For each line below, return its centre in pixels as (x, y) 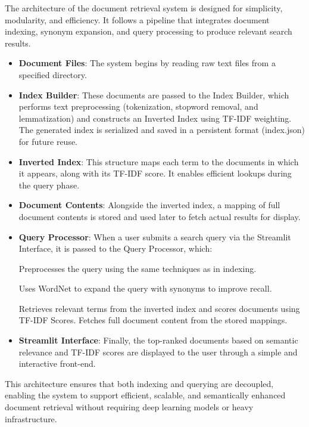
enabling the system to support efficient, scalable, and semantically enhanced (145, 395)
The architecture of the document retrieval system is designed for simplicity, (144, 8)
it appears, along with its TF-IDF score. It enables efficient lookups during (155, 173)
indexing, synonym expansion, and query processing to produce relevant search (149, 31)
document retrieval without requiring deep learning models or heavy (129, 407)
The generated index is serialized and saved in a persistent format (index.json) (162, 130)
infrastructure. (31, 418)
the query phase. (49, 185)
